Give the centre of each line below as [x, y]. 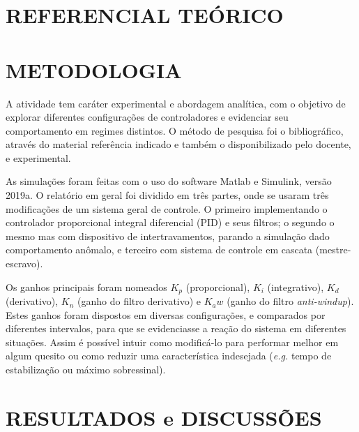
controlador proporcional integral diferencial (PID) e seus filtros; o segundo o [170, 222]
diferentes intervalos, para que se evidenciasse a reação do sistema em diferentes [176, 328]
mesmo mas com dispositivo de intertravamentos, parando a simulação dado [168, 236]
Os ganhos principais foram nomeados [86, 286]
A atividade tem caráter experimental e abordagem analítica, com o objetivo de [176, 103]
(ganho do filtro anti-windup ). [290, 301]
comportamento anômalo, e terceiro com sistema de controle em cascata [159, 249]
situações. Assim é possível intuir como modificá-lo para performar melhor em [172, 342]
